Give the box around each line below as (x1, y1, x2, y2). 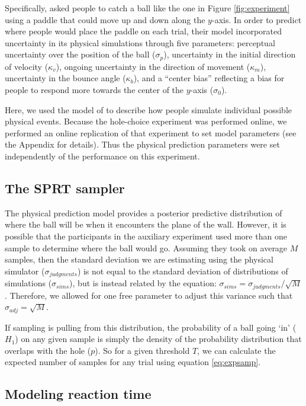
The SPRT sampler (5, 178, 125, 197)
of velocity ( (5, 60, 49, 72)
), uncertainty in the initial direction (163, 48, 296, 60)
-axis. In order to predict (211, 13, 302, 25)
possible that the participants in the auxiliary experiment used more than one (5, 229, 287, 242)
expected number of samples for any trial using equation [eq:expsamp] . (5, 356, 261, 368)
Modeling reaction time (5, 385, 152, 403)
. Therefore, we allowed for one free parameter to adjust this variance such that (5, 289, 293, 301)
